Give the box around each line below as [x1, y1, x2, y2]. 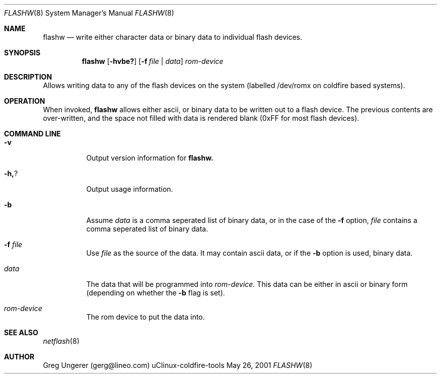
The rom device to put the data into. [86, 313, 205, 321]
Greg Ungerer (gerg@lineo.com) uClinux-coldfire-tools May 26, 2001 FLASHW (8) [43, 361, 313, 369]
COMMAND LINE [4, 129, 61, 138]
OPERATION [4, 97, 45, 105]
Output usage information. [86, 185, 173, 193]
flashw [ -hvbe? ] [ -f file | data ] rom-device [82, 57, 224, 65]
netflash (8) [43, 337, 80, 345]
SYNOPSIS [4, 48, 41, 57]
